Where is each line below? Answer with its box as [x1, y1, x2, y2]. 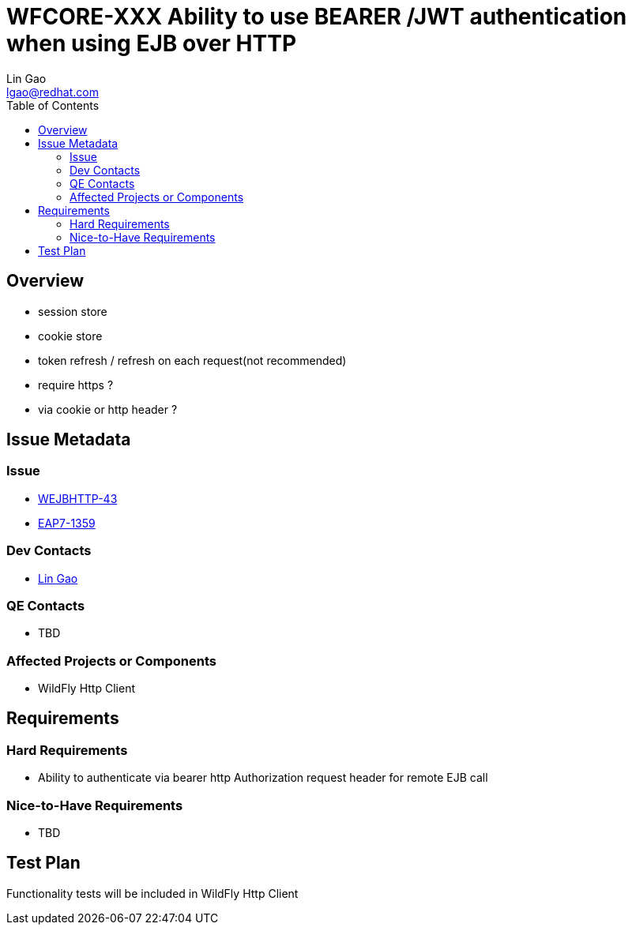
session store [38, 304, 107, 318]
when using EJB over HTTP [6, 30, 297, 57]
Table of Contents [6, 98, 100, 112]
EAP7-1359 [38, 516, 96, 530]
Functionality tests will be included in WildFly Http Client [6, 886, 299, 900]
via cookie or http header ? [38, 402, 178, 416]
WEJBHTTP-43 [38, 491, 118, 505]
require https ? [38, 377, 114, 392]
